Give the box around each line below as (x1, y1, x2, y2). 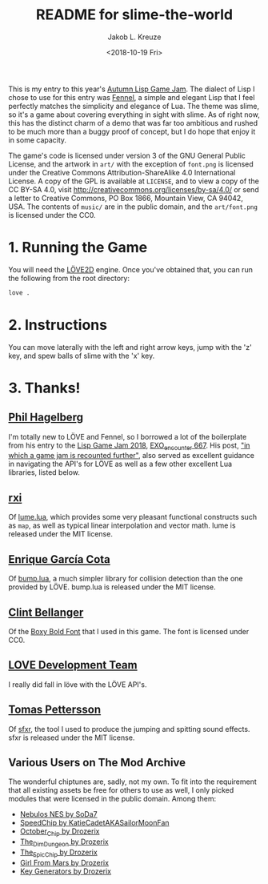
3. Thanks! (8, 379, 81, 397)
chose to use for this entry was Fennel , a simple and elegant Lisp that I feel (8, 92, 255, 102)
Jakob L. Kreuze (107, 32, 162, 42)
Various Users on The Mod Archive (8, 755, 186, 769)
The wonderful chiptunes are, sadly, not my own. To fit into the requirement (8, 777, 258, 786)
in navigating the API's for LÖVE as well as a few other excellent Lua (8, 459, 233, 469)
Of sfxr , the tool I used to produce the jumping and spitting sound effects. (8, 724, 250, 733)
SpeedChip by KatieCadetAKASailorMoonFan (19, 818, 170, 828)
